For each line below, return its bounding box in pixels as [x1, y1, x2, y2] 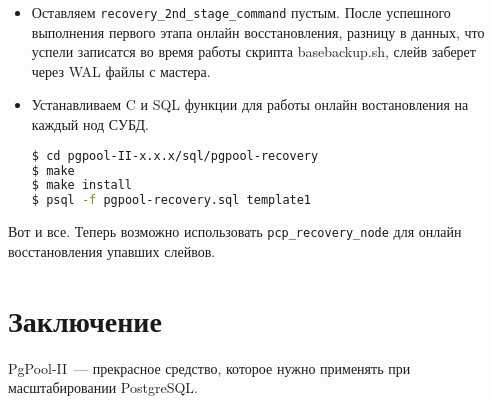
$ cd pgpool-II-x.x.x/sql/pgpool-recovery [31, 148, 319, 163]
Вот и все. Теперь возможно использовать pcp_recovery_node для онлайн [8, 221, 462, 242]
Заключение [8, 299, 162, 340]
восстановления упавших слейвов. [8, 240, 216, 261]
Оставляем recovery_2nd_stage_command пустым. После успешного [31, 2, 451, 22]
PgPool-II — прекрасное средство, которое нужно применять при [8, 357, 411, 378]
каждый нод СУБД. [31, 114, 149, 135]
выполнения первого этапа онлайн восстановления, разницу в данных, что [31, 21, 485, 42]
